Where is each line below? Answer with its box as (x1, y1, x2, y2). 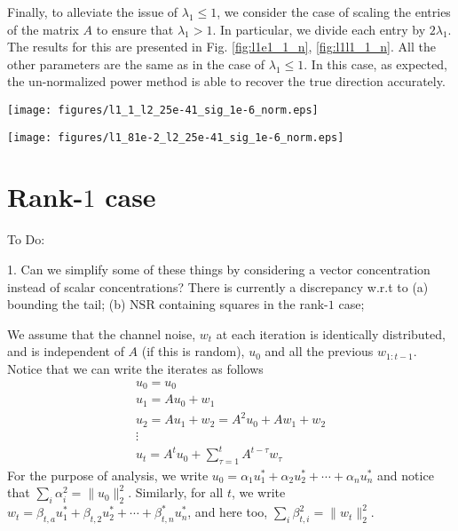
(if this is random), (141, 342, 245, 361)
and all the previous (265, 342, 374, 361)
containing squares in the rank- (159, 295, 328, 313)
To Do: (7, 230, 45, 249)
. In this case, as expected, (304, 54, 447, 73)
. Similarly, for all (128, 483, 224, 502)
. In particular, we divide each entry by (212, 20, 426, 38)
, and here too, (187, 503, 268, 521)
